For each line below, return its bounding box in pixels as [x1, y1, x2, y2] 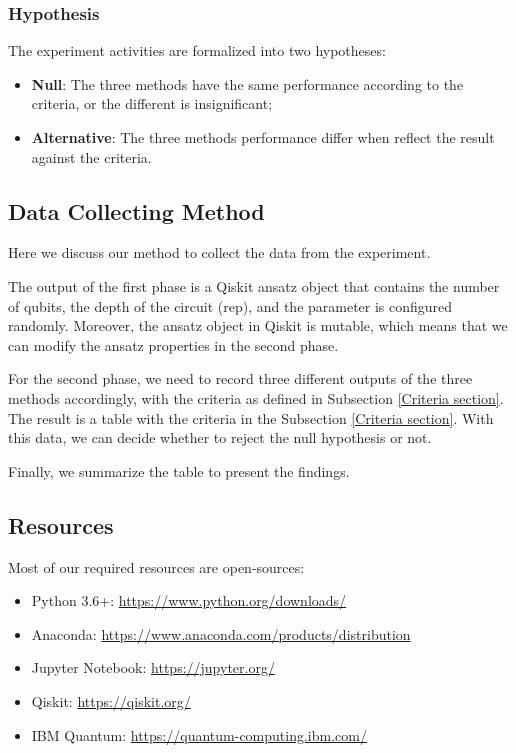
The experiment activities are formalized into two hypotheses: [8, 40, 386, 61]
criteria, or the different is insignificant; [31, 93, 273, 114]
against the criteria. [31, 146, 152, 167]
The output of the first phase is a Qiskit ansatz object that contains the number [8, 275, 500, 296]
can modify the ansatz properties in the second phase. [8, 334, 339, 355]
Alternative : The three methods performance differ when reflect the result [31, 127, 495, 147]
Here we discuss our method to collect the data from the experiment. [8, 242, 431, 263]
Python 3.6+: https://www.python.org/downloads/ [31, 590, 347, 611]
